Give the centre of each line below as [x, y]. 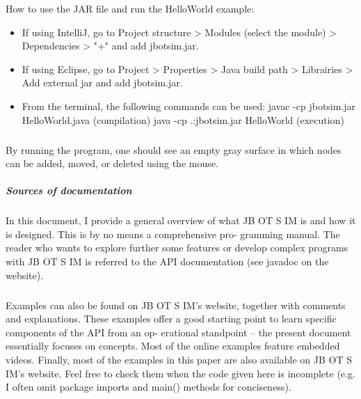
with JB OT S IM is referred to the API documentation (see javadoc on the [167, 261]
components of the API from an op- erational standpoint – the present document [178, 332]
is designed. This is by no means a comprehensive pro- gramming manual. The [173, 234]
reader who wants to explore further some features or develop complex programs [177, 248]
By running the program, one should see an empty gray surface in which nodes [174, 149]
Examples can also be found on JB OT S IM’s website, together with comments [176, 305]
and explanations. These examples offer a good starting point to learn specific [171, 319]
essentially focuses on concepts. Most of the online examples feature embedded [173, 346]
